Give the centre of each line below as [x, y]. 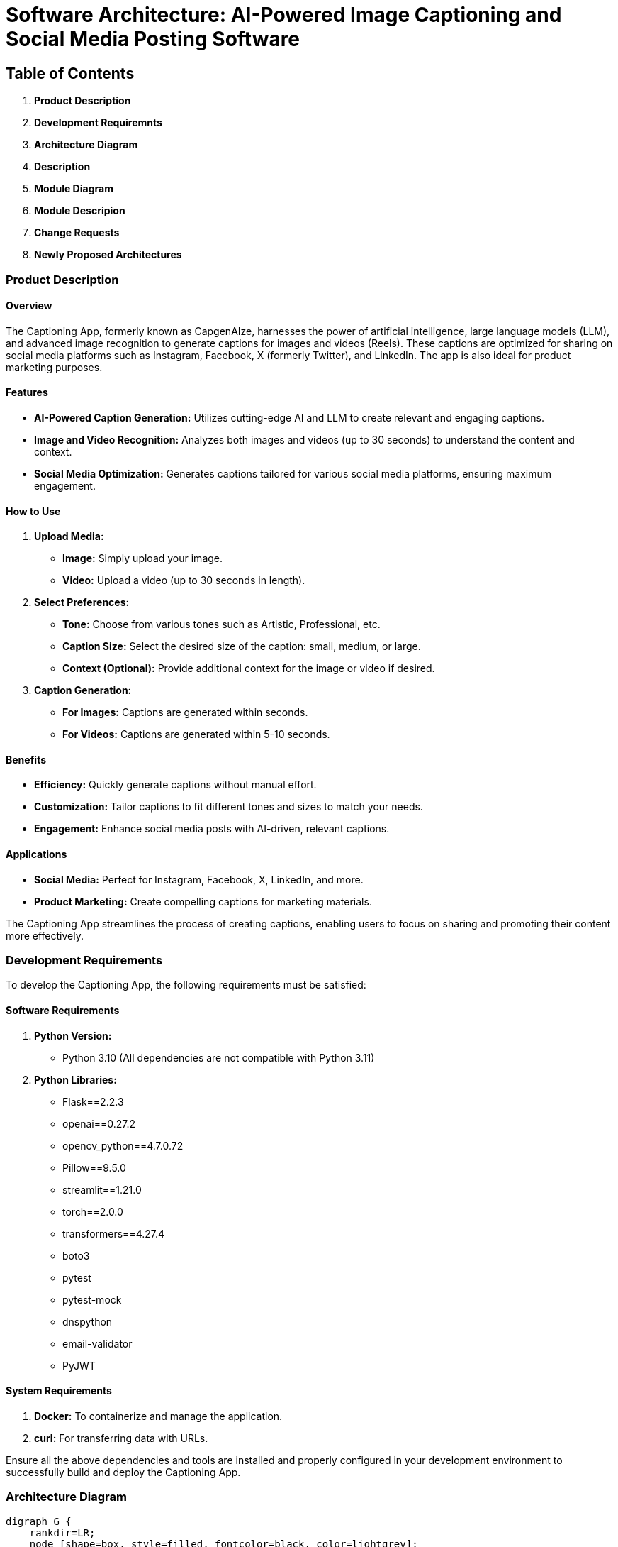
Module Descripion [80, 211]
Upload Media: [69, 536]
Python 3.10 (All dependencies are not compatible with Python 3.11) [219, 1057]
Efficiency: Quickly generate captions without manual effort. [175, 785]
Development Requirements [84, 960]
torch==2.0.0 [93, 1211]
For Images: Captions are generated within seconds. [185, 712]
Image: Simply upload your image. [143, 558]
